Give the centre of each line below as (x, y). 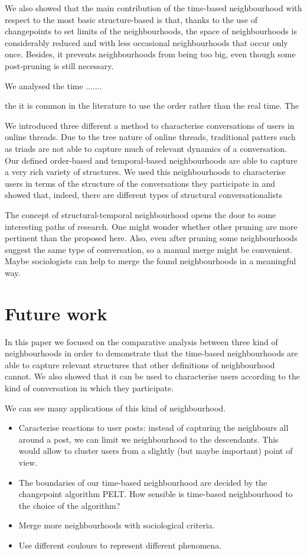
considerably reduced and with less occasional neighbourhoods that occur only (146, 42)
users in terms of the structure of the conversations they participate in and (140, 183)
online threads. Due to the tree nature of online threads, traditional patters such (150, 137)
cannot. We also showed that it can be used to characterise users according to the (152, 376)
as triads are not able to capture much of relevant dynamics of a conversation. (146, 148)
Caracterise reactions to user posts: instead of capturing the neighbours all (153, 428)
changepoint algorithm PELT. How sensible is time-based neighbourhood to (156, 494)
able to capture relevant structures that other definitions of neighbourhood (140, 364)
